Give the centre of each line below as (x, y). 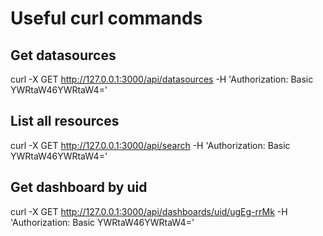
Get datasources (63, 55)
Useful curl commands (106, 18)
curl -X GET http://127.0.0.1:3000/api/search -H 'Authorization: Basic (150, 145)
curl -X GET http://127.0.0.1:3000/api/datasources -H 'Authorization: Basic (162, 79)
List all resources (65, 121)
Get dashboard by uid (79, 187)
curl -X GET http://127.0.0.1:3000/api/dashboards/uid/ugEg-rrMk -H (149, 211)
